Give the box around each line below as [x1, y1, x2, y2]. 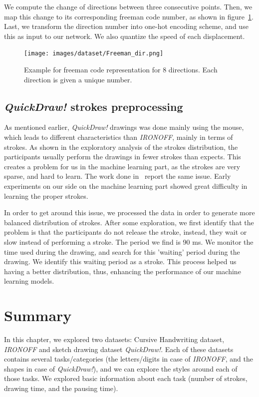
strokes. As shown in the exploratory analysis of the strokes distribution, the [4, 141, 238, 152]
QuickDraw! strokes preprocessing [4, 98, 183, 114]
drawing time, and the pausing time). [4, 383, 118, 394]
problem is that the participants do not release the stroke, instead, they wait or [4, 227, 247, 237]
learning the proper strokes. [4, 190, 88, 201]
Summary [4, 305, 72, 326]
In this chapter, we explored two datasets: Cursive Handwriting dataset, [4, 334, 225, 345]
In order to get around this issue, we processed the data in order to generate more [4, 207, 255, 218]
